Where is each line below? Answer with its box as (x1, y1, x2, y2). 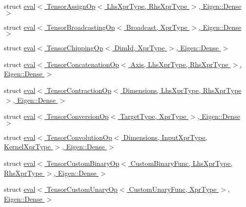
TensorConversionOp (46, 111, 109, 121)
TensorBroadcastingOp (46, 22, 115, 32)
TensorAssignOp (46, 1, 96, 11)
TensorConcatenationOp (46, 59, 119, 69)
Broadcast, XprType (126, 22, 187, 32)
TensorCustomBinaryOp (46, 158, 120, 168)
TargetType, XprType (120, 111, 186, 121)
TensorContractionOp (46, 85, 111, 95)
